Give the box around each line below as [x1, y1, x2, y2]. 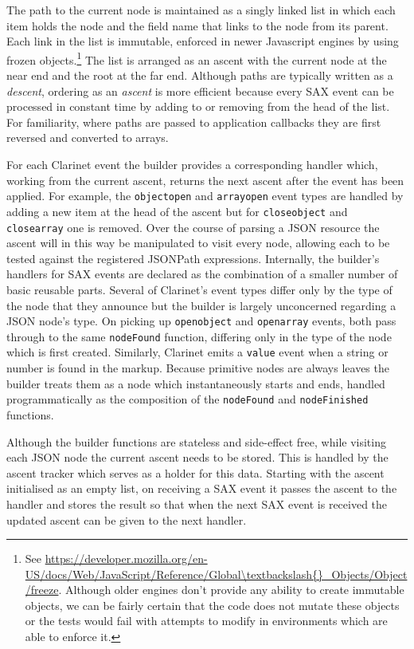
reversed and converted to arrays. [6, 129, 169, 146]
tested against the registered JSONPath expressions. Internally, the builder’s [6, 250, 380, 266]
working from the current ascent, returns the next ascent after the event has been [6, 171, 404, 188]
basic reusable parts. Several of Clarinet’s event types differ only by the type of [6, 281, 393, 297]
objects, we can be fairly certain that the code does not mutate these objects [25, 596, 400, 613]
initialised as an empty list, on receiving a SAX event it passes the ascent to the [6, 480, 397, 497]
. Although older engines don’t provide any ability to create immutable [58, 581, 404, 598]
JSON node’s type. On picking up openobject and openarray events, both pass [6, 313, 396, 329]
